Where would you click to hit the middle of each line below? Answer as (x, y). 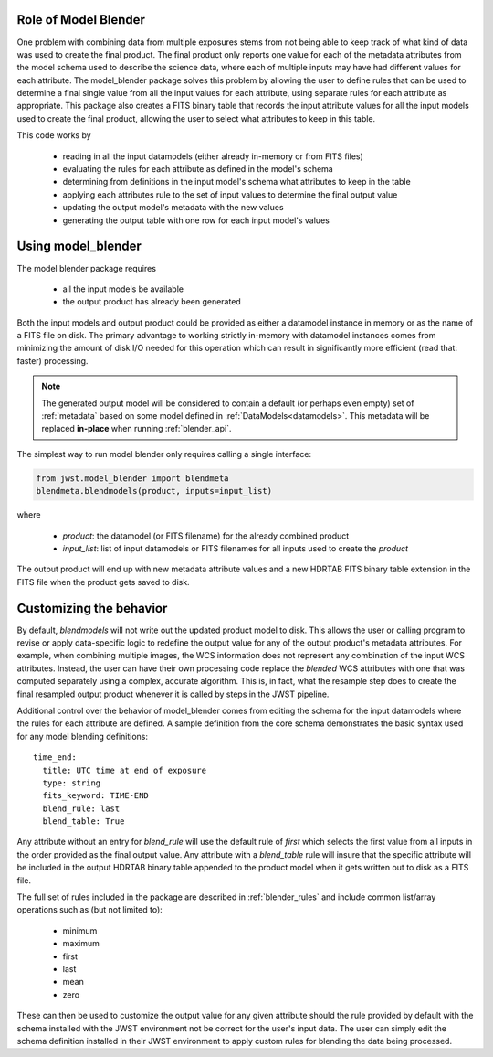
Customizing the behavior (92, 608)
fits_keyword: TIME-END (96, 796)
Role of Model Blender (81, 20)
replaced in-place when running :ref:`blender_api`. (136, 429)
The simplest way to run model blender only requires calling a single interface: (164, 454)
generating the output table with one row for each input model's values (196, 220)
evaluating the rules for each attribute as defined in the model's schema (198, 169)
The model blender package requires (87, 268)
